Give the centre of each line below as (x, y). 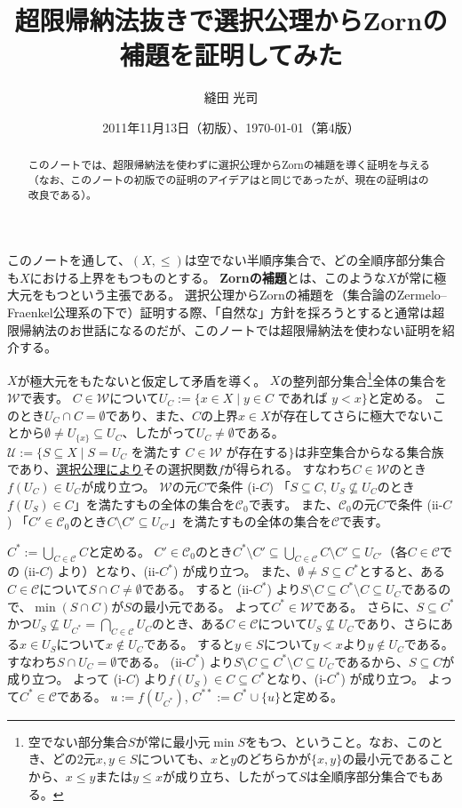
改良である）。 (62, 194)
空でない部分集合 (78, 741)
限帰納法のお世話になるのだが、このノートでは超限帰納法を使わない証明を (225, 329)
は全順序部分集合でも (368, 776)
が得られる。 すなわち (288, 469)
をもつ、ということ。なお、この (338, 741)
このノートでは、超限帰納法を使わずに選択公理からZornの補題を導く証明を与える (229, 165)
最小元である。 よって (207, 606)
